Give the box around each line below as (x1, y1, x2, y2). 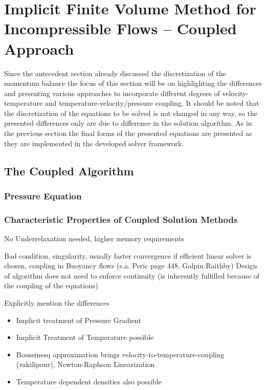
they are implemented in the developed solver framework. (4, 137, 184, 148)
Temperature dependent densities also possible (16, 376, 162, 387)
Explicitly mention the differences (4, 297, 109, 308)
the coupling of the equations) (4, 280, 98, 291)
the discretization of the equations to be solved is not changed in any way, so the (4, 107, 258, 118)
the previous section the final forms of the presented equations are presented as (4, 128, 252, 139)
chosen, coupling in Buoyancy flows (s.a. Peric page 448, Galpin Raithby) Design (4, 260, 257, 271)
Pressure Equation (4, 189, 82, 202)
